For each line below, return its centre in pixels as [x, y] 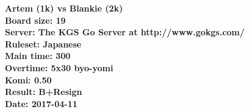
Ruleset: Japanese [43, 44]
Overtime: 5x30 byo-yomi [59, 67]
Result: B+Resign [44, 92]
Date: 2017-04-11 [41, 103]
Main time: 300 [38, 56]
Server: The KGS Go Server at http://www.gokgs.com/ [125, 32]
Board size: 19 [35, 20]
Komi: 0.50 [28, 79]
